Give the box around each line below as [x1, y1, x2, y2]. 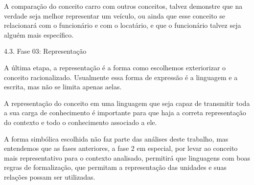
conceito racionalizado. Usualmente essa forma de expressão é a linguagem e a [4, 72, 238, 82]
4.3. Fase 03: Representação [4, 46, 87, 56]
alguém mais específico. [4, 29, 74, 40]
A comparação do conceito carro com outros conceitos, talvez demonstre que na [4, 1, 243, 11]
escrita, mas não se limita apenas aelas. [4, 82, 122, 92]
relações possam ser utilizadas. [4, 171, 95, 182]
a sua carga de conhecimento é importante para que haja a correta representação [4, 107, 246, 118]
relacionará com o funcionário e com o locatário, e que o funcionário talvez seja [4, 20, 241, 30]
